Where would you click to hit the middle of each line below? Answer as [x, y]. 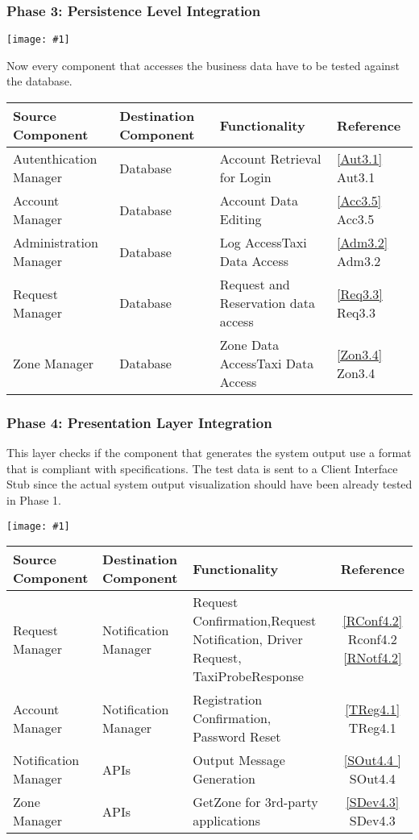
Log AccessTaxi [263, 243]
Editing [241, 219]
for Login [245, 177]
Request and [255, 285]
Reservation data [267, 303]
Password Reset [237, 737]
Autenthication [55, 159]
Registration [228, 700]
